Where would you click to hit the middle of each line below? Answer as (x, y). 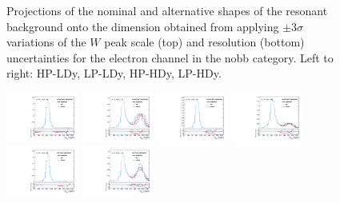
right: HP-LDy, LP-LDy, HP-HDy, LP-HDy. (114, 73)
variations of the (46, 42)
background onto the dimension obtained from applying (143, 26)
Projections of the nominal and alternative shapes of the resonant (167, 10)
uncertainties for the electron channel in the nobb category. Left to (170, 57)
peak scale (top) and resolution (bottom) (204, 42)
